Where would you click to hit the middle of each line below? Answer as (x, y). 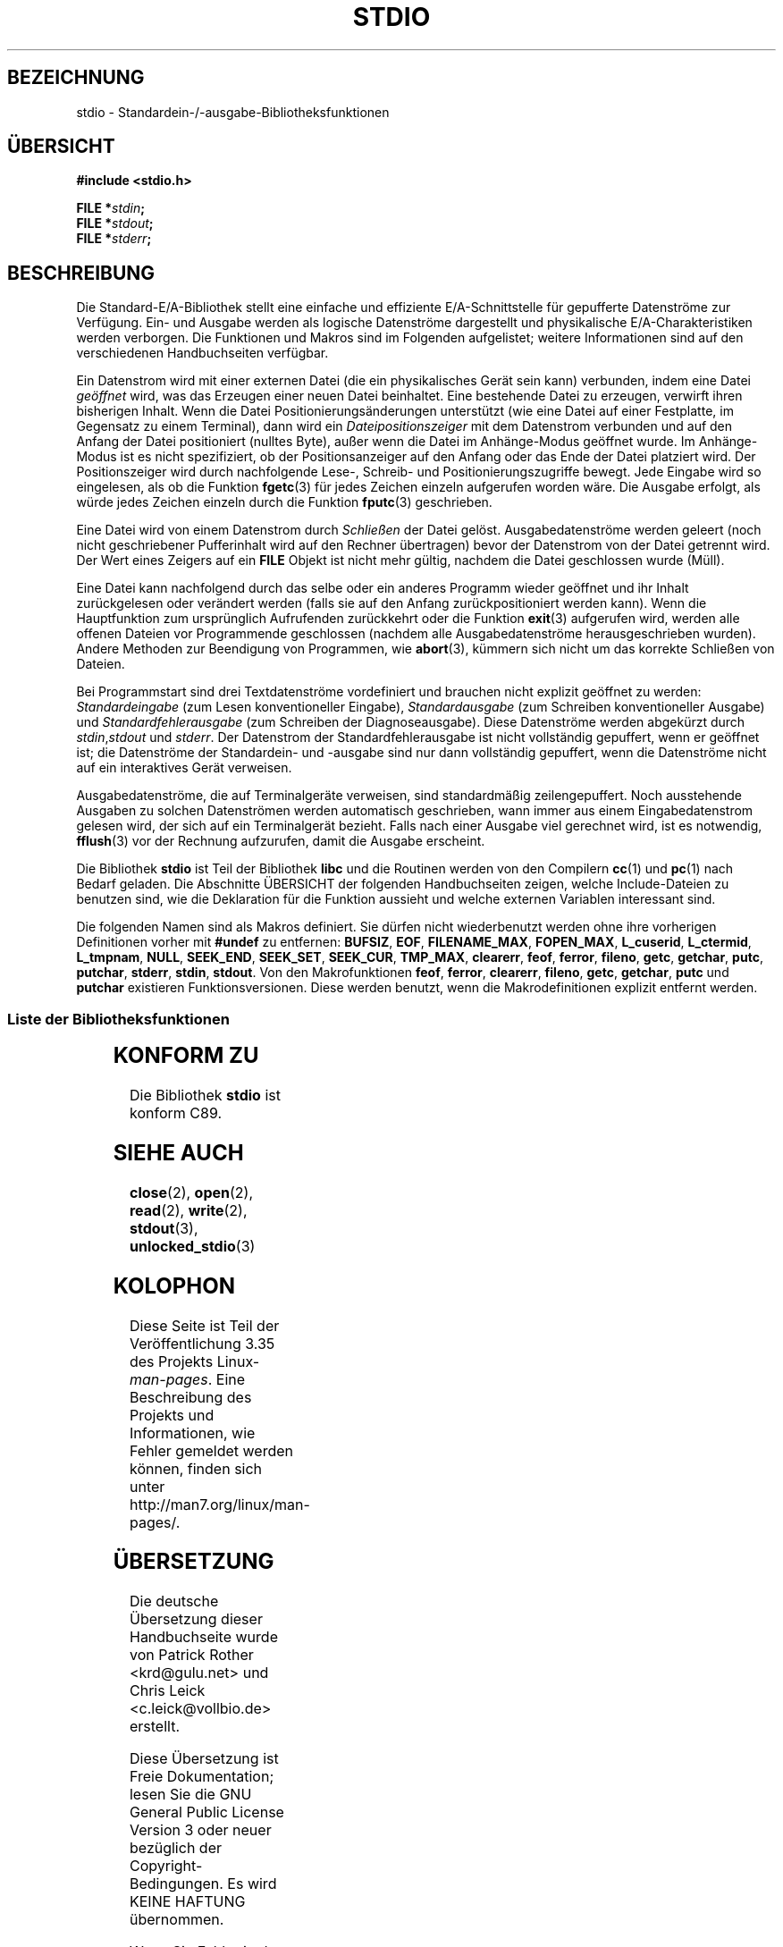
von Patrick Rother (191, 1655)
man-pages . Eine (187, 1379)
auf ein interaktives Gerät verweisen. (184, 768)
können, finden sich (196, 1468)
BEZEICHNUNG (76, 78)
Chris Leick (167, 1691)
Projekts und (172, 1415)
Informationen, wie (192, 1433)
